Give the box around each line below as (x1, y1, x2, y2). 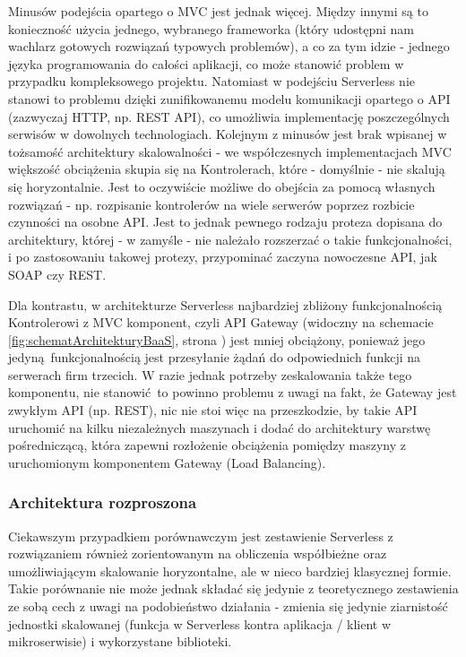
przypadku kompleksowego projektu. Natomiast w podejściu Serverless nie (8, 72, 415, 91)
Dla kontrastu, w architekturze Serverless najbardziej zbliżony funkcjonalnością (8, 295, 443, 314)
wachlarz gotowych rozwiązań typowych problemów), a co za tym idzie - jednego (8, 37, 450, 56)
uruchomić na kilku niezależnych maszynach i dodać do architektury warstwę (8, 418, 431, 437)
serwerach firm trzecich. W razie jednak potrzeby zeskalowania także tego (8, 365, 412, 384)
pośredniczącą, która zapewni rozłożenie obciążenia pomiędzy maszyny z (8, 436, 406, 454)
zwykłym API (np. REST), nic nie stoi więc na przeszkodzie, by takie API (8, 401, 418, 419)
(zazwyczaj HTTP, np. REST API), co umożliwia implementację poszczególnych (8, 107, 450, 125)
